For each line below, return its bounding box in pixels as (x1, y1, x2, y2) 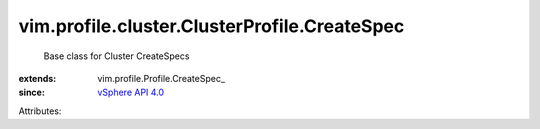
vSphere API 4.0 (97, 86, 165, 99)
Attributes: (18, 105, 62, 117)
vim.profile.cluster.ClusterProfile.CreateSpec (18, 15, 405, 37)
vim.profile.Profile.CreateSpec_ (97, 72, 225, 84)
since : (18, 86, 45, 99)
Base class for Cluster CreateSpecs (43, 50, 190, 62)
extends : (18, 72, 57, 84)
